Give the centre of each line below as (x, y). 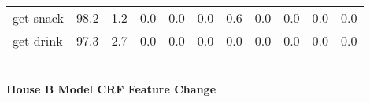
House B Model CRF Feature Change (111, 88)
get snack (38, 18)
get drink (38, 40)
